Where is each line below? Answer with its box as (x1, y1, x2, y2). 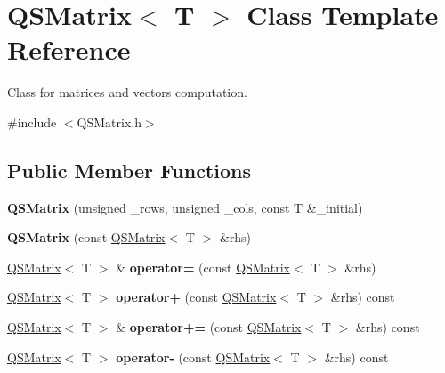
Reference (7, 31, 131, 68)
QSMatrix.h (77, 112, 142, 131)
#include (7, 112, 57, 131)
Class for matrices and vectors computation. (7, 83, 247, 101)
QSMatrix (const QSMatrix (7, 228, 166, 247)
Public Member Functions (7, 156, 251, 183)
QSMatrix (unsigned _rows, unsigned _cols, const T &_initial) (7, 198, 363, 216)
